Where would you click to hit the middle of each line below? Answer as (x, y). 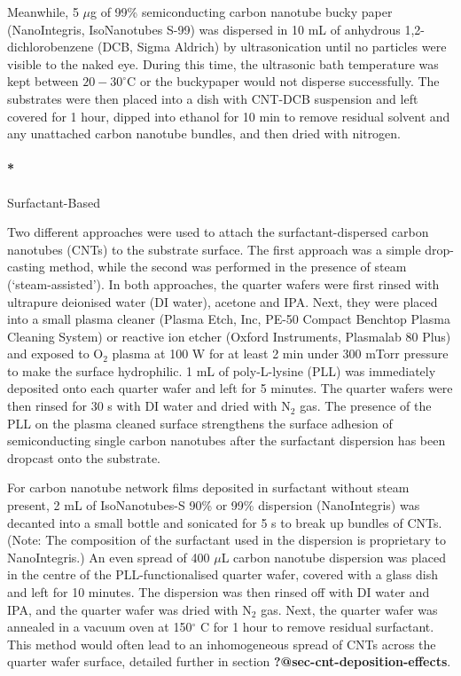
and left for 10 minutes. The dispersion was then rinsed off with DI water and (219, 592)
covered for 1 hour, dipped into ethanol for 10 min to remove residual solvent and (229, 116)
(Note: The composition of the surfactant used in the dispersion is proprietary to (227, 540)
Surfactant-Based (54, 202)
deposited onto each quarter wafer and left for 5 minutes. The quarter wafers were (230, 388)
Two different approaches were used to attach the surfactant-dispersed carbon (218, 232)
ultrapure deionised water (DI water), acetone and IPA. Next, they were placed (223, 301)
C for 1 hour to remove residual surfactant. (317, 627)
